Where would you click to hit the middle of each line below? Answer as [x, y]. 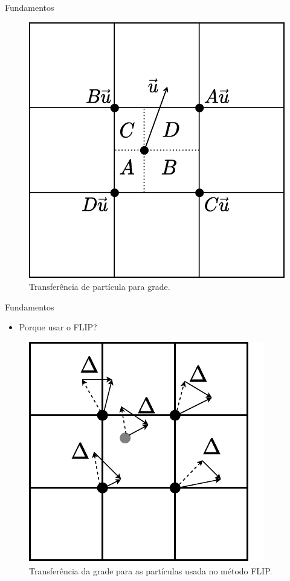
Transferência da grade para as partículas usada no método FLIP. [151, 570]
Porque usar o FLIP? [58, 327]
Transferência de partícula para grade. [100, 287]
